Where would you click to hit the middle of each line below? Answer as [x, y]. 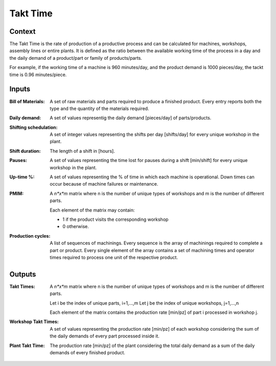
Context [22, 31]
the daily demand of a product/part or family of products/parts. [76, 58]
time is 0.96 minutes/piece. [38, 75]
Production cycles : [30, 236]
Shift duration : [25, 151]
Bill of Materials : [27, 101]
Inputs [20, 89]
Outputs [23, 274]
